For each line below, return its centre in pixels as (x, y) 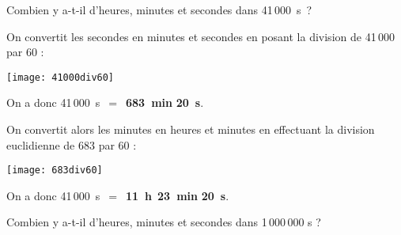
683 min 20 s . (165, 102)
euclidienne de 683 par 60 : (72, 144)
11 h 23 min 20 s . (177, 195)
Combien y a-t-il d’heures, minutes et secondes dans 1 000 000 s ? (164, 222)
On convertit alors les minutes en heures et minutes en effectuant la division (191, 129)
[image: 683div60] (55, 171)
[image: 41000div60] (61, 77)
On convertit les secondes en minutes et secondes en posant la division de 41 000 (200, 36)
